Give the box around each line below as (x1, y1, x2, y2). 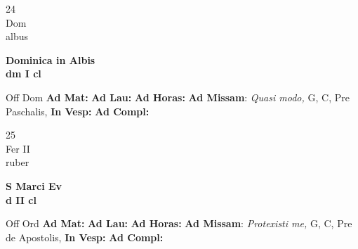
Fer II (6, 141, 30, 155)
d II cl (6, 192, 37, 207)
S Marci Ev (6, 178, 62, 193)
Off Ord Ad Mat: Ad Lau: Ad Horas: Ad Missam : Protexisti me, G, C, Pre (6, 216, 352, 231)
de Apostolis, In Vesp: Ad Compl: (6, 229, 164, 244)
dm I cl (6, 66, 41, 81)
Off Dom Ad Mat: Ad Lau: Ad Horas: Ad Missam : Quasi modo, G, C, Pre (6, 89, 350, 104)
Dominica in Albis (6, 52, 95, 67)
